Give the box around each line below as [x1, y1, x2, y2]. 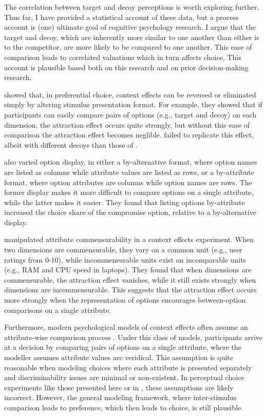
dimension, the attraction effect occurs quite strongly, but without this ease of [4, 119, 250, 130]
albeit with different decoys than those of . [4, 139, 138, 150]
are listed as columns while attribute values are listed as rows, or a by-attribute [4, 166, 254, 177]
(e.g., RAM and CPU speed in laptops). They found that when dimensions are [4, 264, 252, 275]
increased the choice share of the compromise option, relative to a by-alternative [4, 207, 257, 217]
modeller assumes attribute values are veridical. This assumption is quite [4, 352, 234, 362]
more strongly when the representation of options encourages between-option [4, 294, 246, 305]
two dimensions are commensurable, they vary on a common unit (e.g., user [4, 244, 242, 255]
